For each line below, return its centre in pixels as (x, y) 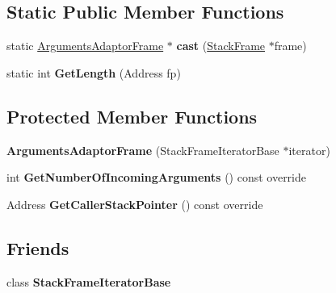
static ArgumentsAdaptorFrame (85, 46)
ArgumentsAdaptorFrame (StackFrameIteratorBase (143, 150)
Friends (38, 247)
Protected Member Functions (132, 116)
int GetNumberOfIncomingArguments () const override (157, 177)
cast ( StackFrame (221, 46)
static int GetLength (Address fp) (94, 72)
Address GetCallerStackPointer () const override (135, 204)
